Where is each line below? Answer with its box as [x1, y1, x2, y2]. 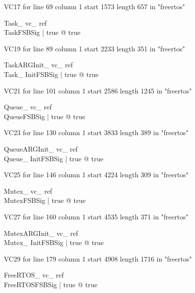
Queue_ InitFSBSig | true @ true [4, 153, 104, 163]
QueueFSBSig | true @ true [4, 111, 85, 121]
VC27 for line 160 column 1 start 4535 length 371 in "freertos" [4, 211, 189, 221]
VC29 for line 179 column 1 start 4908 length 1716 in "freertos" [4, 253, 192, 263]
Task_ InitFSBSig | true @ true [4, 69, 99, 79]
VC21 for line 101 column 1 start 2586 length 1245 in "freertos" [4, 85, 192, 95]
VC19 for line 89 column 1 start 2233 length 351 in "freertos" [4, 43, 185, 53]
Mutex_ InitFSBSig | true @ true [4, 237, 104, 247]
